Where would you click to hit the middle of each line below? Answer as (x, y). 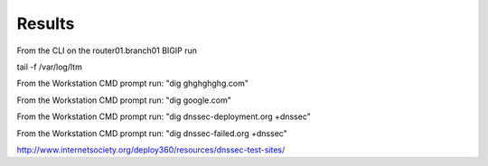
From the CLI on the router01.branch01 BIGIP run (107, 51)
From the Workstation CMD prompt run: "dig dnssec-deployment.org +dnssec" (164, 116)
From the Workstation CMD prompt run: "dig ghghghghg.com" (132, 83)
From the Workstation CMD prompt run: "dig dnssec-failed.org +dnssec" (152, 133)
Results (46, 23)
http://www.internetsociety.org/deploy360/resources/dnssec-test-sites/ (151, 150)
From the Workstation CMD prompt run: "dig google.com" (124, 100)
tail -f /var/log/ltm (50, 67)
